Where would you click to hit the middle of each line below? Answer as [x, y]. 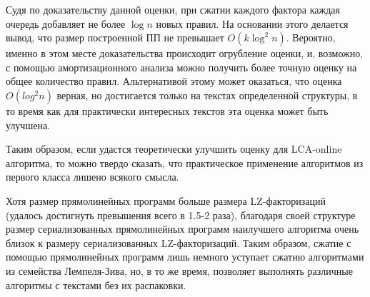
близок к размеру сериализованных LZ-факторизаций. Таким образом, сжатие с [179, 242]
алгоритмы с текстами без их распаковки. [96, 285]
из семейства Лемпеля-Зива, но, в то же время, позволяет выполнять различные [179, 270]
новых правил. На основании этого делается [252, 23]
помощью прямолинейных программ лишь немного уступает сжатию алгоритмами [185, 257]
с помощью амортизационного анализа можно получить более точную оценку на [181, 67]
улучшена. [28, 125]
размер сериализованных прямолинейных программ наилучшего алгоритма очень [182, 229]
